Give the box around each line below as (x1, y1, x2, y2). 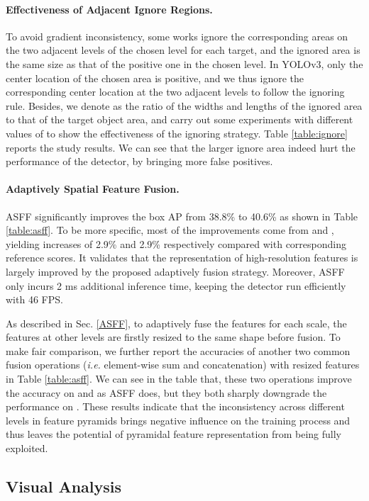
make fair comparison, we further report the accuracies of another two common (6, 343, 351, 358)
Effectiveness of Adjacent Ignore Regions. (6, 1, 213, 16)
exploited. (6, 441, 48, 456)
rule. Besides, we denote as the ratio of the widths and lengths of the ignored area (6, 98, 363, 113)
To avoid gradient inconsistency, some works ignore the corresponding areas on (6, 28, 348, 43)
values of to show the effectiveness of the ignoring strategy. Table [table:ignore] (6, 125, 348, 140)
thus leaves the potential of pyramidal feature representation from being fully (6, 427, 341, 441)
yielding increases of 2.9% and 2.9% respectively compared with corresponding (6, 236, 347, 251)
